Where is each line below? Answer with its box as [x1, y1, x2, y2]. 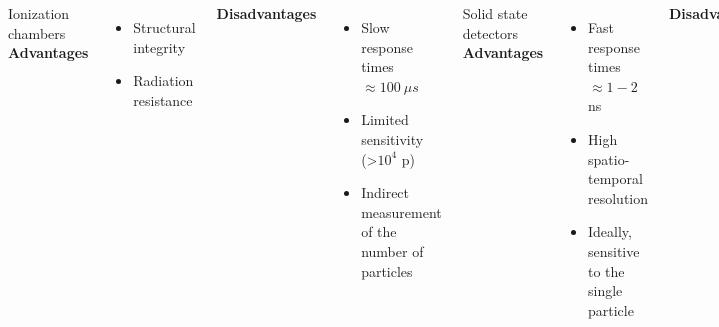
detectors [462, 22, 519, 43]
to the [588, 260, 625, 281]
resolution [588, 187, 649, 208]
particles [361, 260, 413, 281]
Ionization [8, 3, 70, 23]
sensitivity [361, 128, 424, 149]
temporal [588, 168, 643, 189]
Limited [361, 109, 409, 130]
